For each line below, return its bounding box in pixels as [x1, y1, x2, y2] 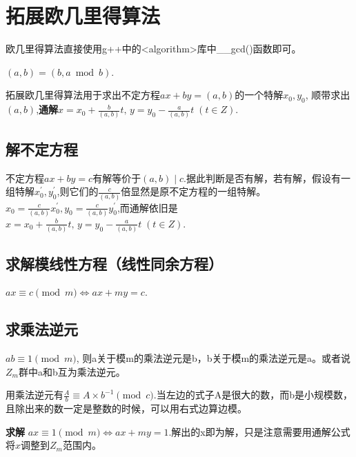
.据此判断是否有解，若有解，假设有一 [184, 170, 350, 185]
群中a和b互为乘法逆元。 [18, 364, 126, 378]
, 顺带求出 [305, 88, 350, 102]
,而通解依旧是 [117, 200, 178, 214]
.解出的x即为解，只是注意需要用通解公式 [168, 424, 350, 438]
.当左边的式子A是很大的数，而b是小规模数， [153, 387, 353, 402]
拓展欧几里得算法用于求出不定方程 [6, 88, 160, 102]
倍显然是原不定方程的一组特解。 [121, 184, 266, 199]
